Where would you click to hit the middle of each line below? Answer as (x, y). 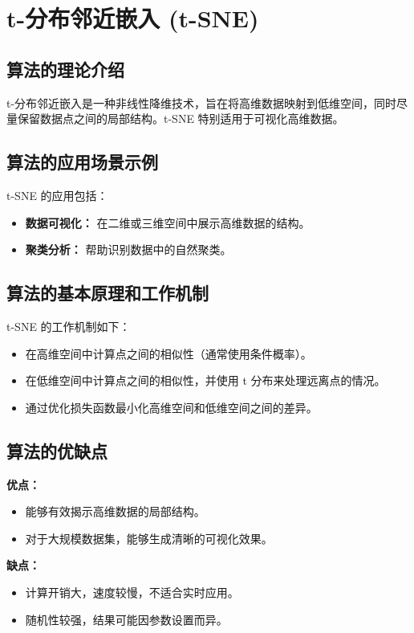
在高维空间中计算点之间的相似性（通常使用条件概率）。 (168, 353)
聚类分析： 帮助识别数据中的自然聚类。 (128, 249)
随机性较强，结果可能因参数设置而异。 (126, 619)
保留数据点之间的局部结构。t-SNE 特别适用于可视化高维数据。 (181, 118)
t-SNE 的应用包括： (57, 195)
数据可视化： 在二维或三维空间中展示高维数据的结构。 (168, 222)
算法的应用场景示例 (82, 162)
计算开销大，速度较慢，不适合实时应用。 (132, 592)
